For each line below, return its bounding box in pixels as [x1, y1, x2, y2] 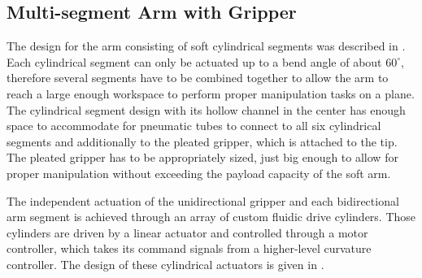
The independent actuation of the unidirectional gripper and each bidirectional [7, 192, 399, 209]
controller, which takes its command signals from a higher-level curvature [7, 240, 372, 257]
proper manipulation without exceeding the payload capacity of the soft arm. [7, 164, 391, 181]
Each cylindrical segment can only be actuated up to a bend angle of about [7, 53, 382, 70]
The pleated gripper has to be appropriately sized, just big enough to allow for [7, 149, 398, 166]
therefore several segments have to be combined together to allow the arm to [7, 69, 389, 86]
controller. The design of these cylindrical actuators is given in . [7, 255, 324, 272]
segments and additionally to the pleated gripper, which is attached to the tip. [7, 132, 398, 150]
